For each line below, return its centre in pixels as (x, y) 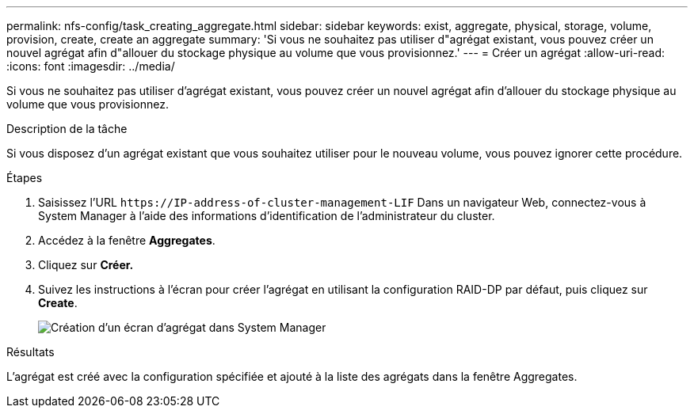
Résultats (31, 352)
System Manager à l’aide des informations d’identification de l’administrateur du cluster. (267, 216)
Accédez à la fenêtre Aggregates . (127, 240)
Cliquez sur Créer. (86, 265)
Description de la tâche (67, 129)
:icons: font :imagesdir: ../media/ (91, 66)
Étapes (25, 178)
